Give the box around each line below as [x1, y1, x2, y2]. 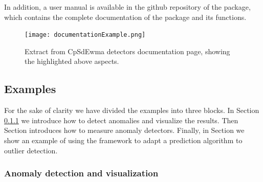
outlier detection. [4, 145, 58, 155]
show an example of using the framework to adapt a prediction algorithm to [4, 135, 243, 146]
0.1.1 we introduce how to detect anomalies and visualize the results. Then [4, 115, 238, 125]
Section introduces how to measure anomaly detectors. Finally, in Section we [4, 125, 245, 135]
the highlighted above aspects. [25, 56, 119, 66]
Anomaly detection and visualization [4, 167, 159, 179]
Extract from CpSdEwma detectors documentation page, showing [25, 45, 230, 56]
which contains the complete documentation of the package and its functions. [4, 11, 247, 22]
